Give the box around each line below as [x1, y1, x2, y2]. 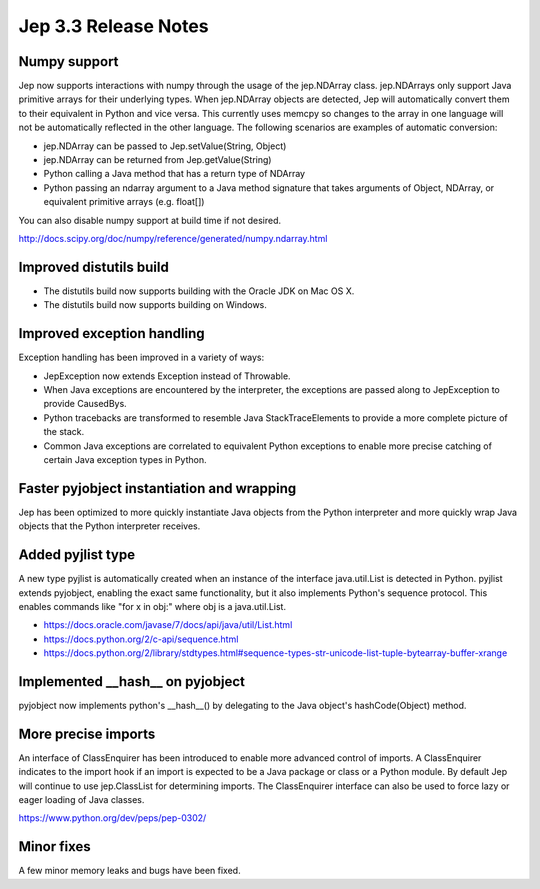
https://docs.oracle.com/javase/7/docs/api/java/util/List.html [43, 619, 293, 631]
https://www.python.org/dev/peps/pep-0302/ [18, 812, 207, 824]
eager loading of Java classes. [18, 794, 145, 806]
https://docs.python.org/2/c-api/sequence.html [43, 633, 239, 645]
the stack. [43, 426, 85, 438]
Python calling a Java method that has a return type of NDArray [43, 168, 305, 180]
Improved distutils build [18, 258, 169, 275]
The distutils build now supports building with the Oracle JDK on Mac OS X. [43, 285, 355, 297]
